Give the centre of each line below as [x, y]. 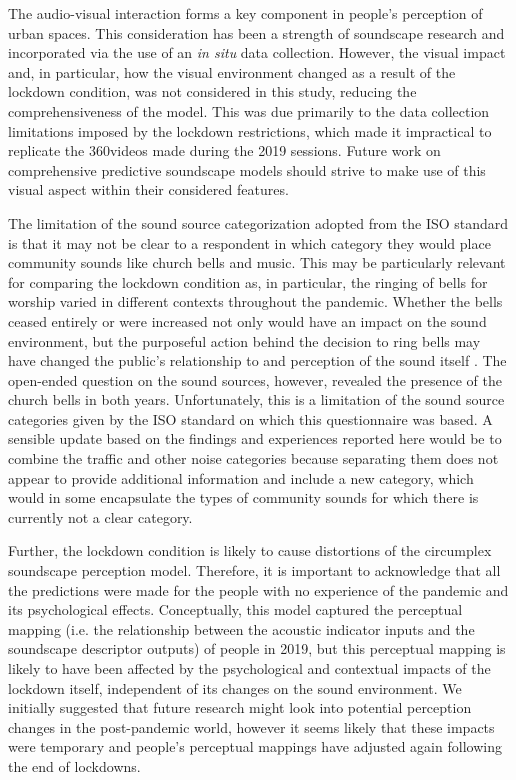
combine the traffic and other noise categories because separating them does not [253, 458]
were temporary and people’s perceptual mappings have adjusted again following [255, 746]
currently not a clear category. [100, 516]
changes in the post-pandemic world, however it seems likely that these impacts [251, 726]
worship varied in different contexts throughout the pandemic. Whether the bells [255, 301]
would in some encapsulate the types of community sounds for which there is [243, 497]
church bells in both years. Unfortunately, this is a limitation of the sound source [256, 399]
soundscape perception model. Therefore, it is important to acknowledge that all [254, 570]
